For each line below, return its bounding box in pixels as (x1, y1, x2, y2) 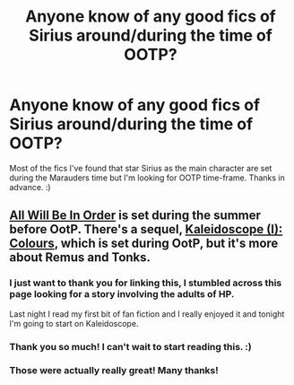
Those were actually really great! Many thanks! (9, 364, 220, 377)
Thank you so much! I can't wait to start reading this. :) (9, 340, 253, 353)
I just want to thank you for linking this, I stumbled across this (9, 276, 282, 289)
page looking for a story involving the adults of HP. (9, 288, 235, 301)
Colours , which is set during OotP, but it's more (9, 236, 279, 251)
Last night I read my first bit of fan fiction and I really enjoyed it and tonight (9, 308, 285, 319)
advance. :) (9, 181, 51, 192)
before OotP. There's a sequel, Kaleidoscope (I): (9, 222, 283, 237)
